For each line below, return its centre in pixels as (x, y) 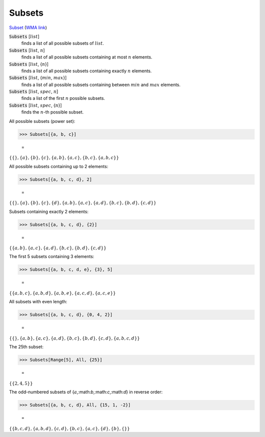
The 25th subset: (26, 347)
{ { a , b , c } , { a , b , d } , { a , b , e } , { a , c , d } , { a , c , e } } (63, 293)
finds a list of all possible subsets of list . (63, 43)
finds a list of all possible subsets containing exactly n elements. (87, 71)
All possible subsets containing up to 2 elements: (59, 166)
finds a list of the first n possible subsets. (63, 98)
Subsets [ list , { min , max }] (38, 78)
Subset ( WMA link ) (28, 28)
